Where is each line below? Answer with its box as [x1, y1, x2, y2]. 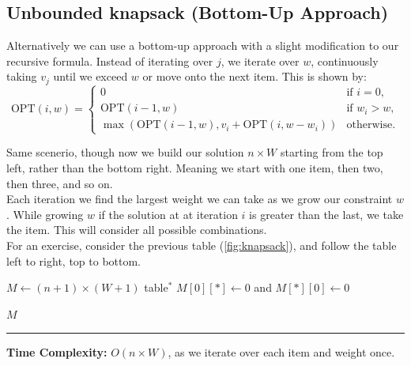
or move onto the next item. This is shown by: [142, 68, 367, 85]
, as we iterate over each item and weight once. [168, 344, 395, 360]
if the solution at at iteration [98, 206, 238, 222]
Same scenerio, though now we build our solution [6, 144, 244, 160]
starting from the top [280, 144, 383, 160]
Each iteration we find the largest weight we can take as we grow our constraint [6, 191, 393, 207]
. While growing [6, 206, 84, 222]
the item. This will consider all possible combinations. [6, 221, 267, 238]
